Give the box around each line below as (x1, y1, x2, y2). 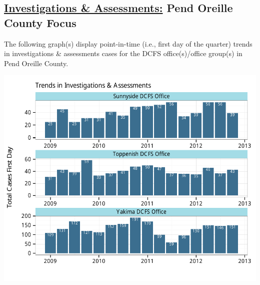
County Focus (4, 15, 76, 30)
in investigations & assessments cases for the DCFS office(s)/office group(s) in (4, 48, 242, 59)
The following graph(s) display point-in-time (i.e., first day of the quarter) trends (4, 38, 252, 49)
